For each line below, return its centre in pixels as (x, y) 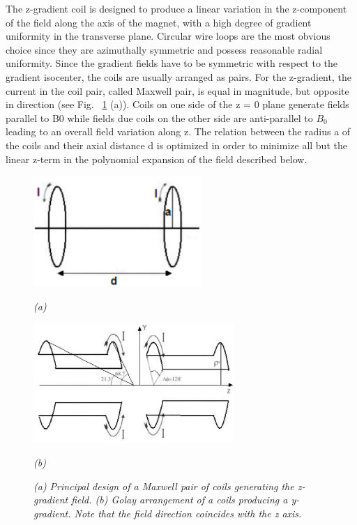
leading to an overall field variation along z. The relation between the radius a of (178, 131)
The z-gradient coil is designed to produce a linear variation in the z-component (176, 8)
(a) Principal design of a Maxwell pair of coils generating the (164, 486)
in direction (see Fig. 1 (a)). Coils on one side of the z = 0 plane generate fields (177, 104)
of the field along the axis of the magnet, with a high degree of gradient (159, 22)
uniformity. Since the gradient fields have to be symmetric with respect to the (172, 63)
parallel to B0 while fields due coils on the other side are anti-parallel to (159, 117)
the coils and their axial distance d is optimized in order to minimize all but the (176, 145)
